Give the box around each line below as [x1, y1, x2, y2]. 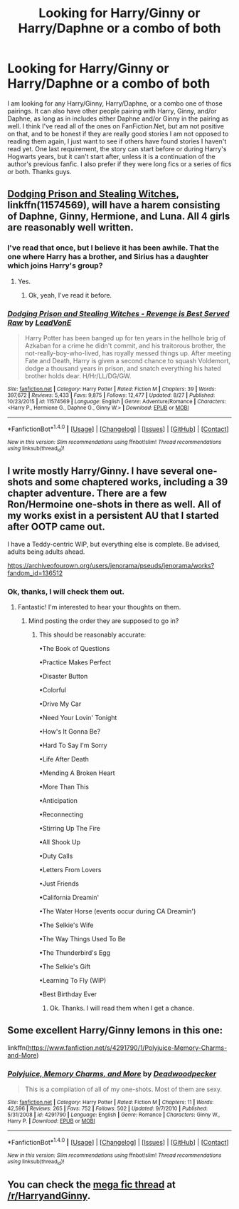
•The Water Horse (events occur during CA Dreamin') [38, 907, 196, 916]
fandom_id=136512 [7, 569, 63, 577]
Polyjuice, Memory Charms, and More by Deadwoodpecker [7, 1068, 217, 1078]
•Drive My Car [38, 699, 82, 708]
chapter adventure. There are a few [7, 487, 167, 500]
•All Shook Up [38, 838, 80, 846]
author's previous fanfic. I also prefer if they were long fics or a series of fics [7, 159, 232, 168]
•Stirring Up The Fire [38, 824, 101, 833]
